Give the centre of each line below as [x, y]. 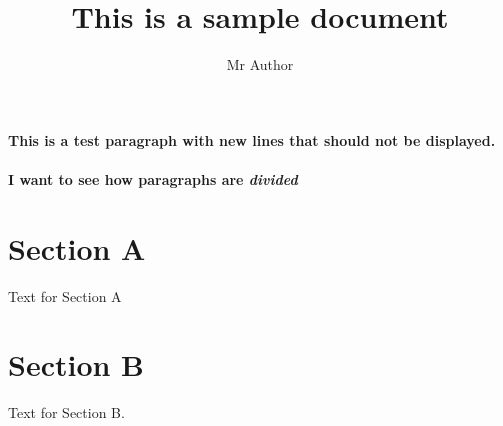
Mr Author [260, 64]
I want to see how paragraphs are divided [153, 178]
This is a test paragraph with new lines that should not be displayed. [252, 139]
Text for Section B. [66, 412]
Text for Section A [65, 295]
